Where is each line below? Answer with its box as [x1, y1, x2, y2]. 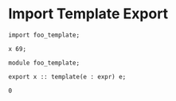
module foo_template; [8, 59, 80, 67]
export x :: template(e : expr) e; [8, 72, 127, 80]
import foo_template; [8, 31, 80, 39]
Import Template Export [8, 5, 169, 23]
